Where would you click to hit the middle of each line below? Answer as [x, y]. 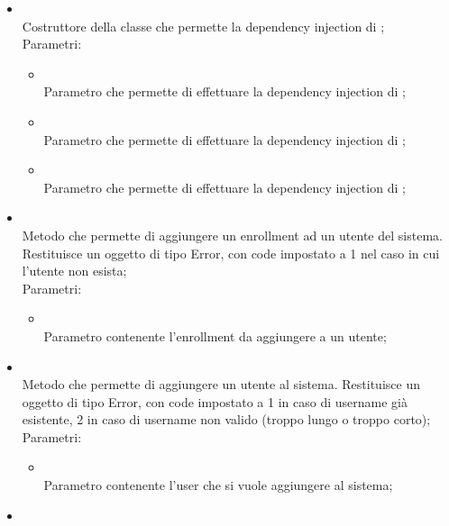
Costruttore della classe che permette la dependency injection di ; [203, 26]
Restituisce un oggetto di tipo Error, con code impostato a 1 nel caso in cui [231, 253]
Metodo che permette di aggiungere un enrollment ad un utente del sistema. [232, 235]
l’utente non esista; [74, 271]
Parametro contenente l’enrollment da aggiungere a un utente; [215, 336]
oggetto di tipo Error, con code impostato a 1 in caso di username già [215, 401]
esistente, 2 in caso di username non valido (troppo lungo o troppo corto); [226, 419]
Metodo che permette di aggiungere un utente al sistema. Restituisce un [221, 384]
